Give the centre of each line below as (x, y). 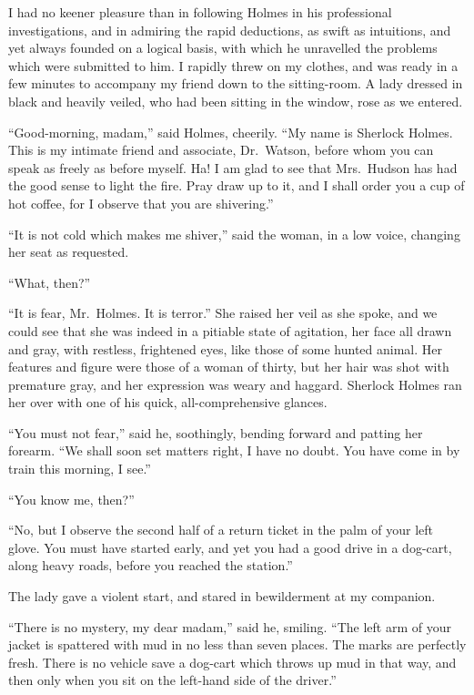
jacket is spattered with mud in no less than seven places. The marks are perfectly (237, 644)
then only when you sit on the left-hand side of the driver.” (172, 680)
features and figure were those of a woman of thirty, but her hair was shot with (229, 367)
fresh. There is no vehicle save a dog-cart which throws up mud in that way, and (232, 662)
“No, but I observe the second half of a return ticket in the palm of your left (221, 530)
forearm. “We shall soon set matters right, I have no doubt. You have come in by (234, 450)
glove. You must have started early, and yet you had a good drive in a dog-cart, (230, 547)
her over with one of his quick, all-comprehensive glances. (168, 402)
